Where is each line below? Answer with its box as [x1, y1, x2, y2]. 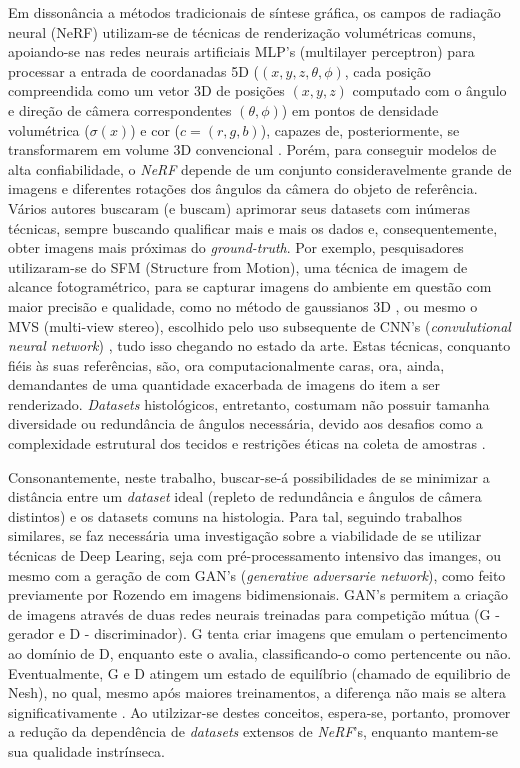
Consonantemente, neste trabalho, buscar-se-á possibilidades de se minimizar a [8, 466, 490, 487]
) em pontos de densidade [281, 99, 439, 120]
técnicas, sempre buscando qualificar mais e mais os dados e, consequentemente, [8, 217, 498, 238]
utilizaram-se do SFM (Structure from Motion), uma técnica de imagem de [8, 256, 468, 277]
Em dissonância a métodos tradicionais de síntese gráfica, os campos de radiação [8, 2, 501, 22]
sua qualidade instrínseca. [8, 740, 166, 761]
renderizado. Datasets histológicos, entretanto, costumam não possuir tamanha [8, 393, 490, 414]
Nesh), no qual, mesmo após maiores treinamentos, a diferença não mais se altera [8, 682, 507, 703]
